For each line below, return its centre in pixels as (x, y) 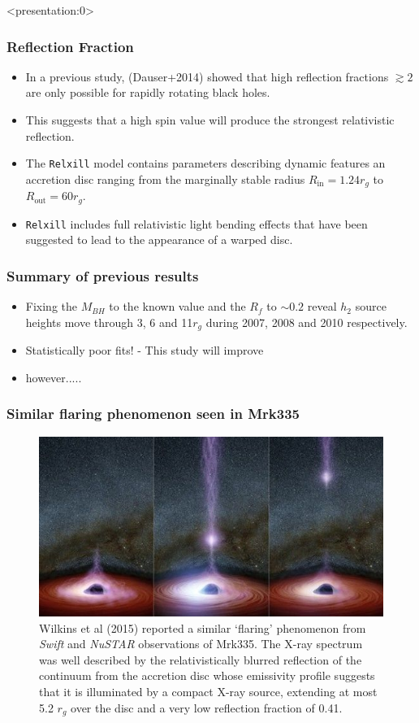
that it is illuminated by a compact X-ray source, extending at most (208, 692)
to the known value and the (177, 306)
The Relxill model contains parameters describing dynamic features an (205, 163)
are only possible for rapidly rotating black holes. (148, 92)
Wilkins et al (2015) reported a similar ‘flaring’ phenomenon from (203, 627)
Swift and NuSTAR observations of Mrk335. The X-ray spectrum (201, 644)
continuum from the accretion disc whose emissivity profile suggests (207, 675)
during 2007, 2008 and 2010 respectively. (307, 322)
